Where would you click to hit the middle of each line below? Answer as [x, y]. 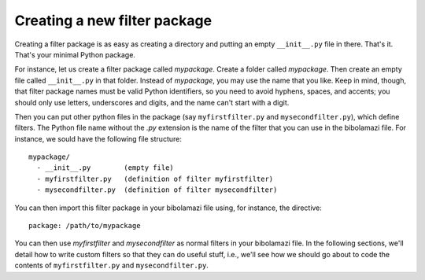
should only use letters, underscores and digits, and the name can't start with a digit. [152, 102]
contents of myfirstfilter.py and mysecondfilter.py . [111, 265]
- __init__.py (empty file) [105, 168]
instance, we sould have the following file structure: [98, 138]
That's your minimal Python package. [75, 54]
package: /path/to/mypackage [85, 226]
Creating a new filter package [113, 20]
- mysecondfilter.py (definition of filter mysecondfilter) [157, 190]
